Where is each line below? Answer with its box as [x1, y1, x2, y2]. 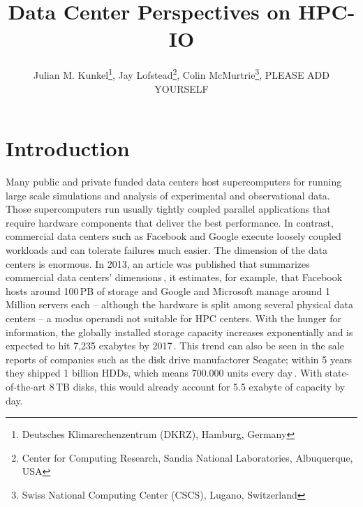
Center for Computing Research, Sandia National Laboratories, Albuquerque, [22, 450, 353, 464]
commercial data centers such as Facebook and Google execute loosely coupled [6, 229, 341, 243]
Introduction [6, 134, 130, 162]
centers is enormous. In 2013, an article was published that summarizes [6, 256, 310, 271]
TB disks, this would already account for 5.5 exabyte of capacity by [55, 379, 346, 393]
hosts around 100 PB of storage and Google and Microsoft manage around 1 [6, 283, 330, 298]
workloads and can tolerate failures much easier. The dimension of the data [6, 243, 327, 257]
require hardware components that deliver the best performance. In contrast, [6, 215, 334, 229]
